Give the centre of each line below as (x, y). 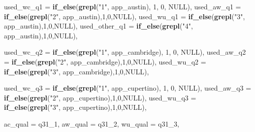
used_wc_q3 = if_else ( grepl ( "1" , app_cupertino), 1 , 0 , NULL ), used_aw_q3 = (128, 88)
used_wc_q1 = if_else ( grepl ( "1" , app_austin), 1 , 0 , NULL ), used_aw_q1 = (123, 6)
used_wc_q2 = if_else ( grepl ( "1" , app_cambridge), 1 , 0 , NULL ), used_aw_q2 (125, 52)
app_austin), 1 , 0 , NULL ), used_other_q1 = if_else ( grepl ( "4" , (98, 26)
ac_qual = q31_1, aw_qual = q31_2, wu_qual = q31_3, (92, 123)
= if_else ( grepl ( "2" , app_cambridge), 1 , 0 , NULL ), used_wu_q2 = (105, 61)
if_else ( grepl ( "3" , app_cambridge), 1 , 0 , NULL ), (77, 71)
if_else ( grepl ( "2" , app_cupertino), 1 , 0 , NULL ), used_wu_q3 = (100, 97)
